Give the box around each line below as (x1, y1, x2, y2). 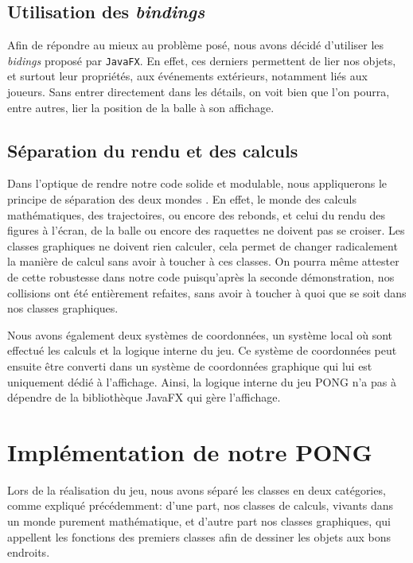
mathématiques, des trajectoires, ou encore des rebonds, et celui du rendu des (7, 206, 386, 223)
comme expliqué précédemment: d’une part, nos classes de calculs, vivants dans (7, 497, 394, 514)
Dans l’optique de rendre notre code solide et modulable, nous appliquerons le (7, 175, 388, 192)
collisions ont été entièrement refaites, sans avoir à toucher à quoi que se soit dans (7, 284, 407, 301)
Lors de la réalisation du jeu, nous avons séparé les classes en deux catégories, (7, 481, 386, 498)
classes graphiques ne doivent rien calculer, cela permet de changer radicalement (7, 237, 398, 254)
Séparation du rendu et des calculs (7, 138, 298, 162)
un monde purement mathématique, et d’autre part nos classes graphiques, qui (7, 513, 391, 530)
